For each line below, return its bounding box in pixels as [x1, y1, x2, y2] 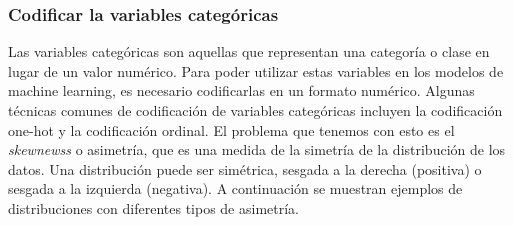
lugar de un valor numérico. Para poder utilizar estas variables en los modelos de [8, 60, 504, 81]
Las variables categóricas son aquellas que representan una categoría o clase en [8, 41, 490, 62]
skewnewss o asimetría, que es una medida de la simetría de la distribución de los [8, 139, 506, 160]
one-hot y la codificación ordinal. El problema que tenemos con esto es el [8, 119, 455, 140]
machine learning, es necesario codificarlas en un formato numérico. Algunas [8, 80, 475, 101]
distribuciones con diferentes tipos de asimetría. [8, 197, 300, 218]
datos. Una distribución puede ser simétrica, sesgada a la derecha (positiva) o [8, 158, 482, 179]
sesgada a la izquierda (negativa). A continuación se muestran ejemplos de [8, 178, 463, 199]
